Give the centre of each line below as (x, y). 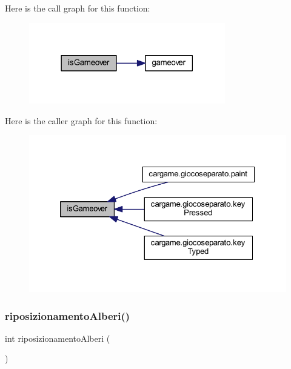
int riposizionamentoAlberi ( (58, 338)
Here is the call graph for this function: (78, 8)
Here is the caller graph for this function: (81, 120)
